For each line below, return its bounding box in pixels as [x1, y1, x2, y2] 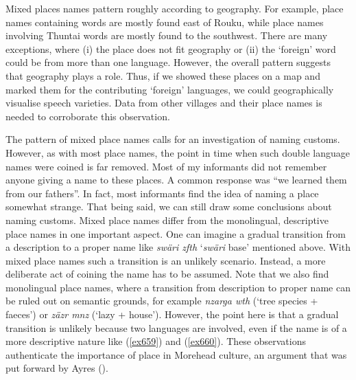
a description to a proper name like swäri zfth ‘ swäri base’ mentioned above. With [5, 240, 351, 254]
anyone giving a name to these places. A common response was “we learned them [5, 172, 347, 187]
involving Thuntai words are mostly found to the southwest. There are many [5, 28, 328, 43]
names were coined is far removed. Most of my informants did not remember [5, 159, 327, 173]
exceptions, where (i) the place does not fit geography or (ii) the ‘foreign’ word [5, 41, 336, 56]
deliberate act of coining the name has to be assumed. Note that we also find [5, 267, 329, 281]
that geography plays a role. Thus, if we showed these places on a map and [5, 68, 320, 82]
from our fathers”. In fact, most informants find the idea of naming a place [5, 186, 319, 200]
